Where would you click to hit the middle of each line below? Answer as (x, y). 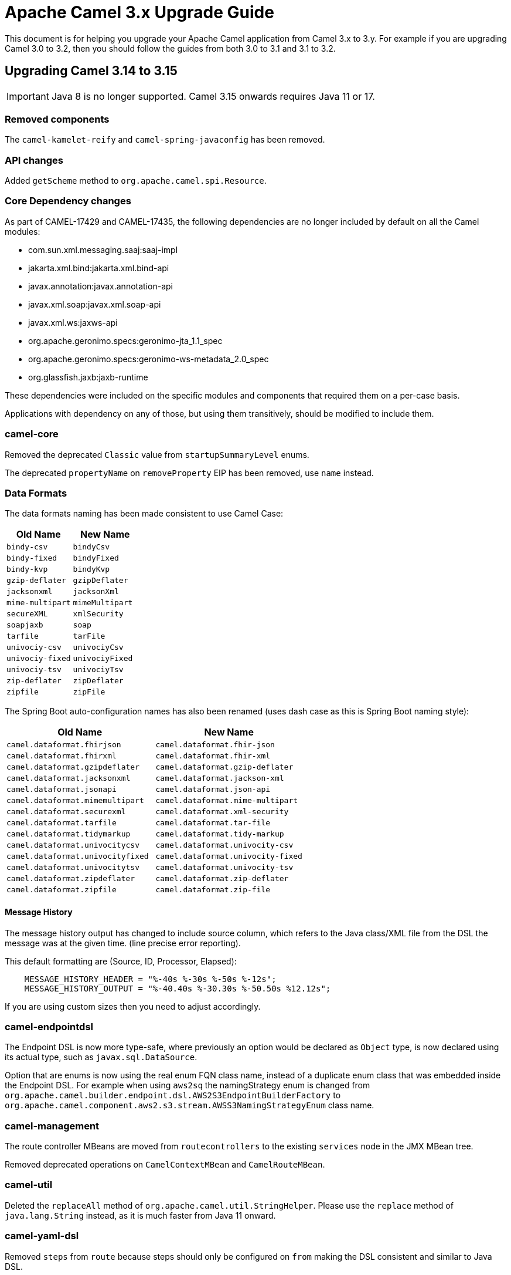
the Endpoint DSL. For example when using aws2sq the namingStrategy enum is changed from (188, 1085)
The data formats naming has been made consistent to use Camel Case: (144, 514)
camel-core (32, 434)
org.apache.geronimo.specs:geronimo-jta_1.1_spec (125, 340)
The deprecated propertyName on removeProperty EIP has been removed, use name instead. (189, 473)
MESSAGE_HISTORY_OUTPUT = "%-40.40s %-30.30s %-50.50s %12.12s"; (178, 988)
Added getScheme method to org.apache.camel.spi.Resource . (136, 181)
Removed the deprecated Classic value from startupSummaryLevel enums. (157, 454)
